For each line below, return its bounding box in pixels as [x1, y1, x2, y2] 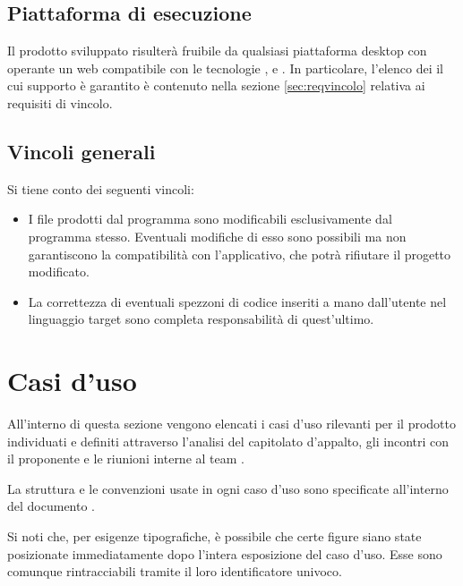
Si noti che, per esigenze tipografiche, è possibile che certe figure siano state [7, 527, 422, 546]
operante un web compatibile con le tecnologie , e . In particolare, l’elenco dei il [7, 58, 443, 77]
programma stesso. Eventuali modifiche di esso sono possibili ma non [28, 226, 407, 245]
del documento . [7, 497, 95, 515]
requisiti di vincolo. [7, 93, 113, 112]
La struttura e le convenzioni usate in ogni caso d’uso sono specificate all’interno [7, 479, 449, 497]
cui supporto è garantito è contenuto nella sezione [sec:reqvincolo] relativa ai [7, 76, 425, 95]
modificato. [28, 262, 90, 281]
